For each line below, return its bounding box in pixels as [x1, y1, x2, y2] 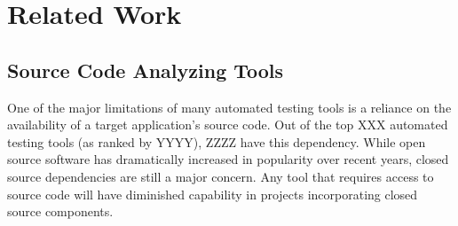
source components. [7, 202, 114, 221]
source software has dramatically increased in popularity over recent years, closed [7, 150, 449, 168]
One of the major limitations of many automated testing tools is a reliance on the [7, 97, 452, 116]
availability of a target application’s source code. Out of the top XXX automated [7, 115, 448, 134]
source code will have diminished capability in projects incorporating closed [7, 184, 418, 203]
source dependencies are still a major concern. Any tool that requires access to [7, 167, 434, 185]
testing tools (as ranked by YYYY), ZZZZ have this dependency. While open [7, 132, 426, 151]
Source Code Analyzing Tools [7, 56, 284, 83]
